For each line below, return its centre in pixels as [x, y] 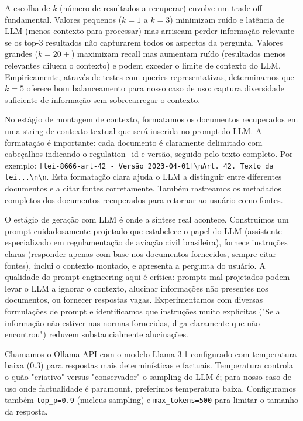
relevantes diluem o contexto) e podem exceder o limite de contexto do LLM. [143, 65]
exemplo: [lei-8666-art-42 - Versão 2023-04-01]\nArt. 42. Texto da [139, 165]
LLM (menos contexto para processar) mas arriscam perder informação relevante [149, 31]
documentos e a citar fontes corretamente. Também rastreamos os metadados [143, 188]
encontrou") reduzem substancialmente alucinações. [97, 334]
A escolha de [27, 8]
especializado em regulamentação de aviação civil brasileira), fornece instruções [146, 242]
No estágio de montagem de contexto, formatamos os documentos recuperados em [151, 119]
